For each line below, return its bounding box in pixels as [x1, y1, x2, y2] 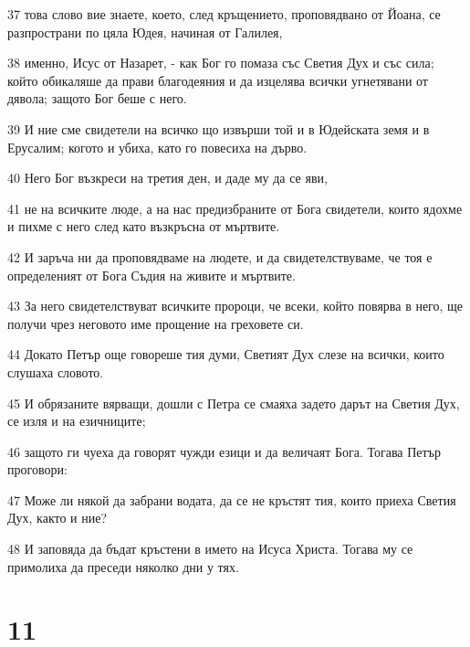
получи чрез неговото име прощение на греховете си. [7, 313, 304, 333]
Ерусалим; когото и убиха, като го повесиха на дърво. [7, 137, 308, 156]
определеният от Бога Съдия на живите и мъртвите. [7, 265, 296, 284]
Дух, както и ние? [7, 508, 108, 527]
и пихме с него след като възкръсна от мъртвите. [7, 217, 280, 236]
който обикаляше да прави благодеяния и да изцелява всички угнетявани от [7, 70, 428, 90]
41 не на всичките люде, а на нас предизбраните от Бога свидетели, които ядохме [7, 198, 463, 217]
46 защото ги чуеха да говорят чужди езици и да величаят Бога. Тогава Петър [7, 441, 441, 461]
